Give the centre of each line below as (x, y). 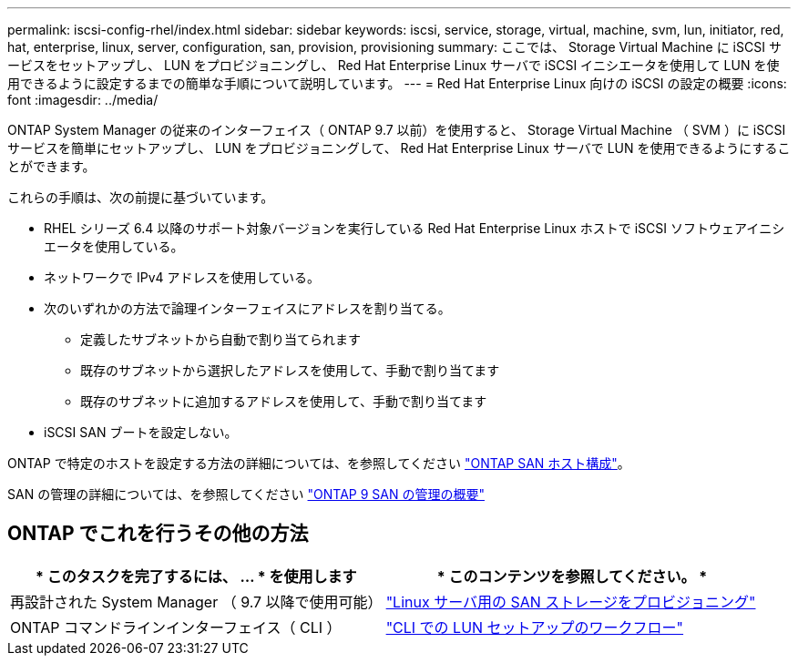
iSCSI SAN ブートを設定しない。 (141, 432)
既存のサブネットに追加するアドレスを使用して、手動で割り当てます (284, 401)
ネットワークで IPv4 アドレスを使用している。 (182, 277)
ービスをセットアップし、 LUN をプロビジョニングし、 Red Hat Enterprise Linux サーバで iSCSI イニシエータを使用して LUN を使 (394, 65)
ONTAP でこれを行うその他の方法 (158, 534)
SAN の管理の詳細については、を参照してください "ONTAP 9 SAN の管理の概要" (246, 494)
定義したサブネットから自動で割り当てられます (220, 339)
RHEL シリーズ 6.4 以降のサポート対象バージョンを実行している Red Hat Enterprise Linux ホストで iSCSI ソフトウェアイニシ (414, 228)
